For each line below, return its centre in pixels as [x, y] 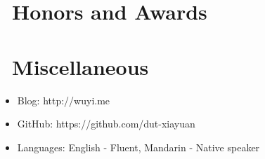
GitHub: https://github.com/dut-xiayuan [106, 124]
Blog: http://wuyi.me [64, 100]
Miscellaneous [80, 66]
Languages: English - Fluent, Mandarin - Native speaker [138, 147]
